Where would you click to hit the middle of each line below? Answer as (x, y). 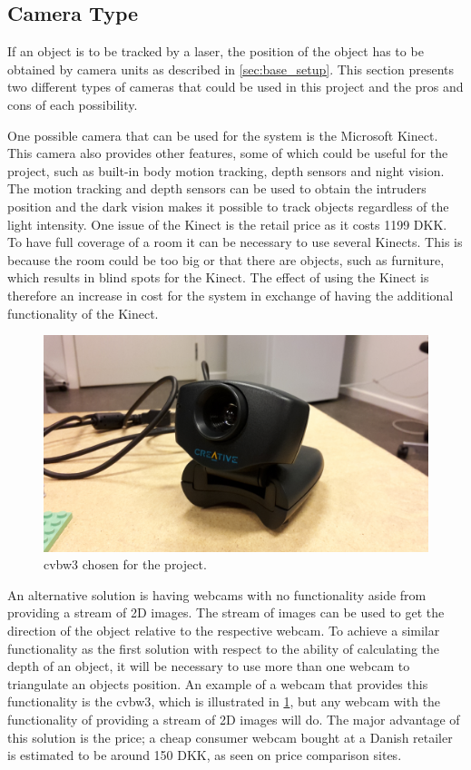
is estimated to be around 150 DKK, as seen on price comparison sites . (205, 755)
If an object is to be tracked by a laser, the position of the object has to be (216, 51)
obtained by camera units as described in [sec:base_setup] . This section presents (231, 69)
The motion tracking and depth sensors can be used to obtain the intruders (217, 188)
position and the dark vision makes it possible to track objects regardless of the (228, 206)
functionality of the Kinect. (83, 313)
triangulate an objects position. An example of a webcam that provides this (218, 683)
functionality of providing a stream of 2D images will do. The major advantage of (234, 719)
